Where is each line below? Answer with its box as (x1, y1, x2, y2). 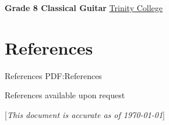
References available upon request (5, 89, 125, 101)
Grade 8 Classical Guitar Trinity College (5, 2, 163, 13)
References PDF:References (5, 69, 102, 81)
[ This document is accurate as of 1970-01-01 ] (5, 108, 165, 120)
